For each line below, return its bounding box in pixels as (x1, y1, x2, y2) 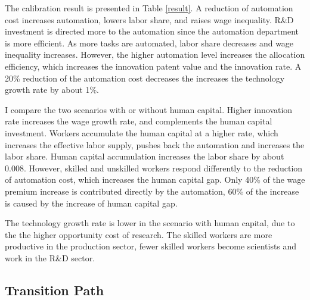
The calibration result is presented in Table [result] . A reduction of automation (5, 2, 293, 14)
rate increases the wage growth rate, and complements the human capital (5, 115, 272, 127)
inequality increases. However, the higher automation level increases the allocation (5, 48, 305, 61)
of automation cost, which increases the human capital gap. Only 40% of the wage (5, 173, 305, 186)
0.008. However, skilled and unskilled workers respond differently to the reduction (5, 161, 303, 174)
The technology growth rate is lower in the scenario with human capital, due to (5, 217, 295, 229)
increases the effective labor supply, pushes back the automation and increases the (5, 138, 305, 151)
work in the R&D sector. (5, 251, 95, 264)
